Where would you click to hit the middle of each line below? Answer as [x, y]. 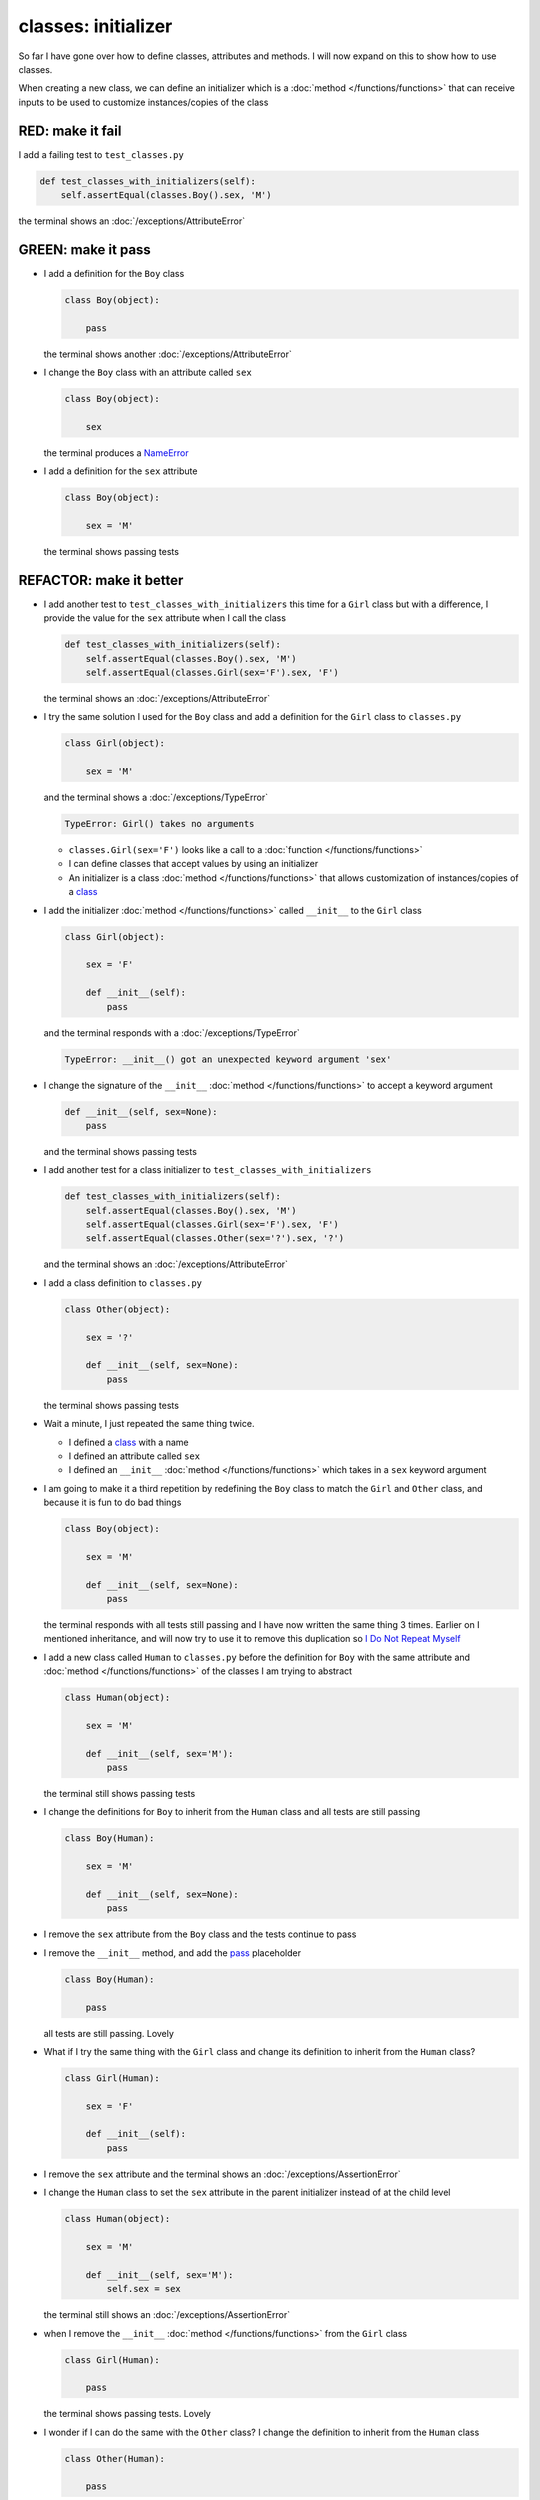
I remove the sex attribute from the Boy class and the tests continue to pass [200, 1934]
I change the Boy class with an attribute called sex [147, 372]
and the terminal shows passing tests [120, 1151]
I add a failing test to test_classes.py [101, 154]
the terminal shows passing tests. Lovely [127, 2414]
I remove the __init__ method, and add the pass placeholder [172, 1952]
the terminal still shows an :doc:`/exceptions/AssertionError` [166, 2315]
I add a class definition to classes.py [123, 1282]
